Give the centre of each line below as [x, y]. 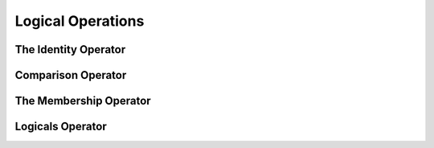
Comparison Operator [71, 75]
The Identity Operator [70, 49]
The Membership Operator [83, 101]
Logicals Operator [61, 127]
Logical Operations [80, 21]
